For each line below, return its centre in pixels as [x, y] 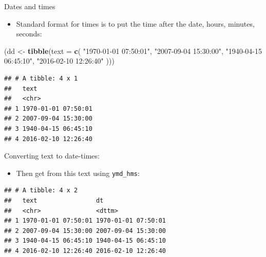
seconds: [29, 34]
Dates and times [30, 6]
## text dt [54, 200]
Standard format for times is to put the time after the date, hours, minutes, [135, 23]
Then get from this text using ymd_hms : [78, 173]
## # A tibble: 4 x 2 [41, 191]
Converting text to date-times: [52, 156]
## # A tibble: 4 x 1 [41, 78]
